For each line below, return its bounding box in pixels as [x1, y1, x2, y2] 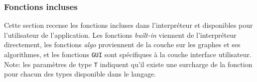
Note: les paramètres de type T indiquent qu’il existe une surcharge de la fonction [4, 59, 253, 69]
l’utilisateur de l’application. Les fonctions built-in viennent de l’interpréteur [4, 29, 237, 40]
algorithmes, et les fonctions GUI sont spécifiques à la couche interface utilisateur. [4, 49, 252, 59]
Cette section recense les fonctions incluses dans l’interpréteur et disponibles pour [4, 20, 253, 30]
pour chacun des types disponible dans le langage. [4, 69, 156, 79]
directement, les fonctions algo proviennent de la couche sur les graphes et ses [4, 39, 241, 50]
